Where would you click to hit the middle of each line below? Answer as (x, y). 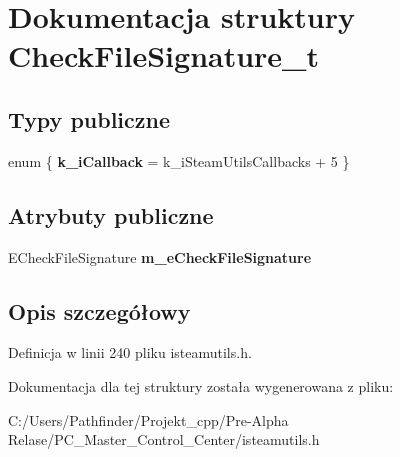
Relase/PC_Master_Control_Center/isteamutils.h (164, 439)
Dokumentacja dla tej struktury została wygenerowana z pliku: (201, 385)
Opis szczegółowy (99, 310)
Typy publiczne (89, 118)
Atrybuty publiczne (111, 214)
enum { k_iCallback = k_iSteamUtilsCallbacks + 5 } (179, 160)
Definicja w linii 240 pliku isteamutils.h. (130, 352)
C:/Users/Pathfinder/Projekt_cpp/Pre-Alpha (148, 419)
